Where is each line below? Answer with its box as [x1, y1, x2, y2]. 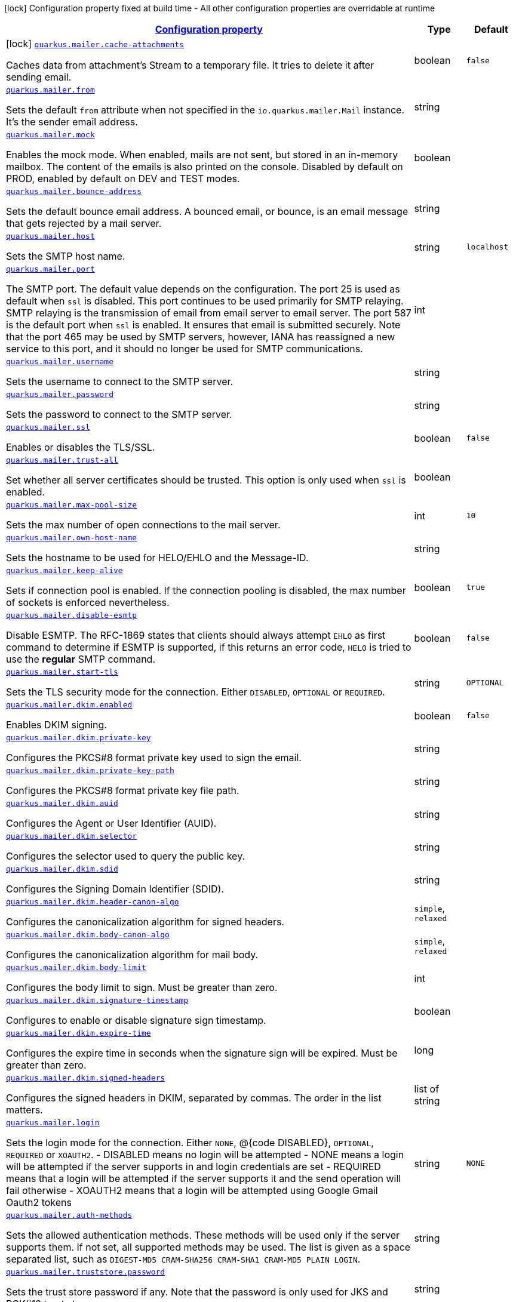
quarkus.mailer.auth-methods [6, 1211, 133, 1220]
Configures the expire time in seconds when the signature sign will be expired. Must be [6, 1047, 398, 1059]
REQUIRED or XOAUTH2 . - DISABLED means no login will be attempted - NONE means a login [6, 1149, 404, 1161]
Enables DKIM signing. [6, 719, 107, 731]
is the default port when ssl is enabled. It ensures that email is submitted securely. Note [6, 319, 401, 331]
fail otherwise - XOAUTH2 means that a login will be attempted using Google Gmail [6, 1184, 378, 1196]
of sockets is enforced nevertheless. [6, 596, 170, 608]
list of [414, 1082, 440, 1095]
